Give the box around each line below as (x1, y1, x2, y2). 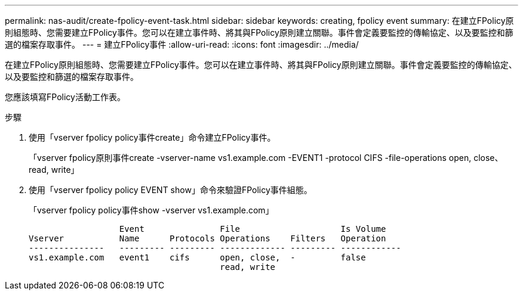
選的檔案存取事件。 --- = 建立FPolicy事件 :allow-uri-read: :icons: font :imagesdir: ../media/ (5, 39, 359, 49)
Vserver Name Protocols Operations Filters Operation (29, 234, 386, 243)
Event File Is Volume (119, 224, 386, 234)
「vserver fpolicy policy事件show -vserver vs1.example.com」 (29, 205, 274, 215)
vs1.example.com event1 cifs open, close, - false (29, 253, 366, 262)
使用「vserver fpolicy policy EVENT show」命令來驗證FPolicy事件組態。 (29, 185, 312, 195)
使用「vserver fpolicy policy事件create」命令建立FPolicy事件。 (29, 132, 276, 142)
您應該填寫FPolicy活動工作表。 (5, 92, 125, 102)
